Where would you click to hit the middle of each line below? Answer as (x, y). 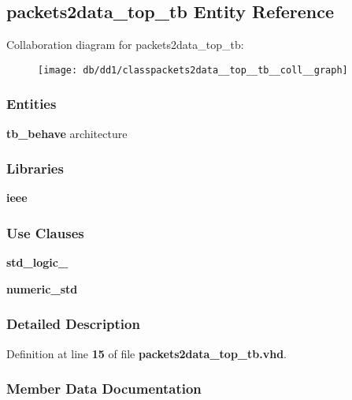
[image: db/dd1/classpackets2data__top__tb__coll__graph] (193, 70)
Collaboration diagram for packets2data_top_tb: (125, 45)
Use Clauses (45, 233)
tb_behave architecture (67, 133)
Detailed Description (73, 324)
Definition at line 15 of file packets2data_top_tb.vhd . (146, 353)
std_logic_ (37, 262)
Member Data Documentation (104, 389)
